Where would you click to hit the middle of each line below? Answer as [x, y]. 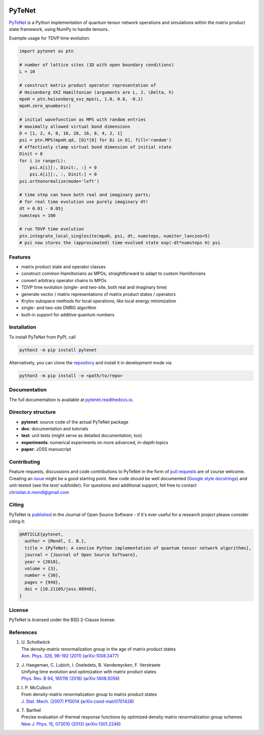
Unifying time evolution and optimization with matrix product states [89, 672]
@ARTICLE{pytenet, [41, 535]
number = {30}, [43, 575]
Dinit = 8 [31, 154]
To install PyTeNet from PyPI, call [42, 337]
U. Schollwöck [36, 642]
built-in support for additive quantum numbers [68, 314]
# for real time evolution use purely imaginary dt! [84, 201]
